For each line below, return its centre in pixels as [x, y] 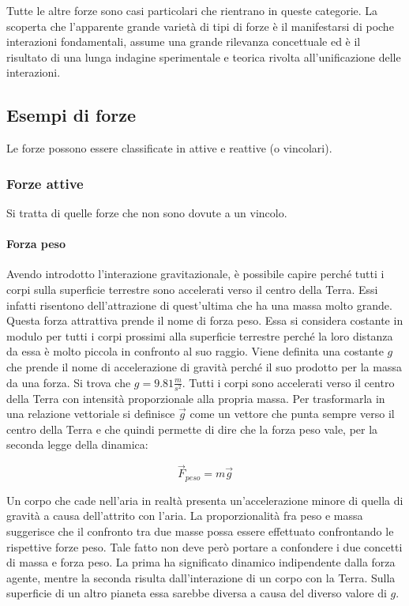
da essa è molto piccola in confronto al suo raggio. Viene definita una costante [195, 351]
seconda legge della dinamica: [77, 444]
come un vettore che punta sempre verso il [292, 414]
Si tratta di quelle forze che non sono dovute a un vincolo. [147, 212]
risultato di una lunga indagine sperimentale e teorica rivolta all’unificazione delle [204, 56]
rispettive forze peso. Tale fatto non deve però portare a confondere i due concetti [204, 546]
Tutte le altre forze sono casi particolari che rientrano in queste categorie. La [192, 10]
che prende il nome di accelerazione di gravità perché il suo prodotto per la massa [204, 366]
